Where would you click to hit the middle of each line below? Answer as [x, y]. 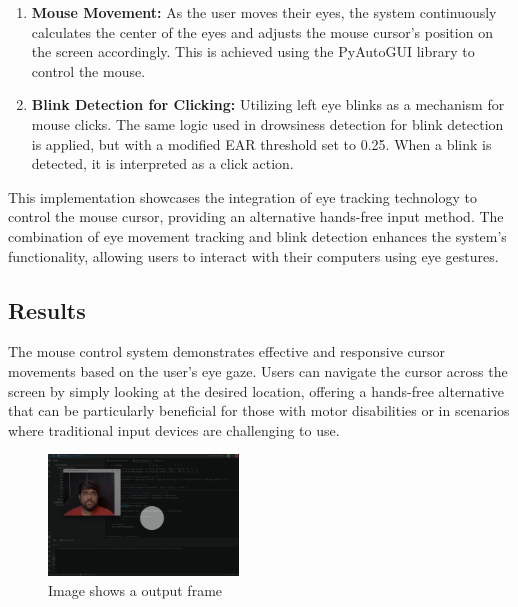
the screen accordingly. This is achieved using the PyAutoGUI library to [253, 51]
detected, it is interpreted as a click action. [162, 163]
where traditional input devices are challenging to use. [174, 429]
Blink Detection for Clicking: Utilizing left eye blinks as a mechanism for [268, 104]
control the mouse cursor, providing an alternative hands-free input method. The [256, 216]
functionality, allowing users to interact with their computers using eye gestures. [253, 255]
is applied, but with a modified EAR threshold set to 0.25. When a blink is [261, 143]
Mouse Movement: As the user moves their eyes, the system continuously [264, 12]
